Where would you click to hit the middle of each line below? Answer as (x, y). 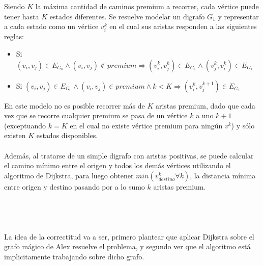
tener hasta (22, 16)
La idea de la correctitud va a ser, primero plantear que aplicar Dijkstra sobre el (129, 236)
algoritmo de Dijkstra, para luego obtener (69, 175)
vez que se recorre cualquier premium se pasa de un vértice (96, 115)
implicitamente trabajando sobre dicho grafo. (74, 256)
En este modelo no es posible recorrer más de (75, 105)
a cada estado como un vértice (51, 26)
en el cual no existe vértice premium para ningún (146, 125)
